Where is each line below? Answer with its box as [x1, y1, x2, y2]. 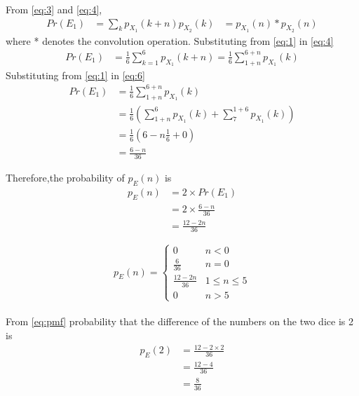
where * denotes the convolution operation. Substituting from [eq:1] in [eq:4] [6, 33, 334, 48]
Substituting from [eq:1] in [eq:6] [6, 67, 145, 82]
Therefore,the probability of [6, 170, 125, 185]
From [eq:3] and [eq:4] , [6, 2, 102, 16]
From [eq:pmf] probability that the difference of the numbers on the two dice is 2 [6, 314, 353, 329]
